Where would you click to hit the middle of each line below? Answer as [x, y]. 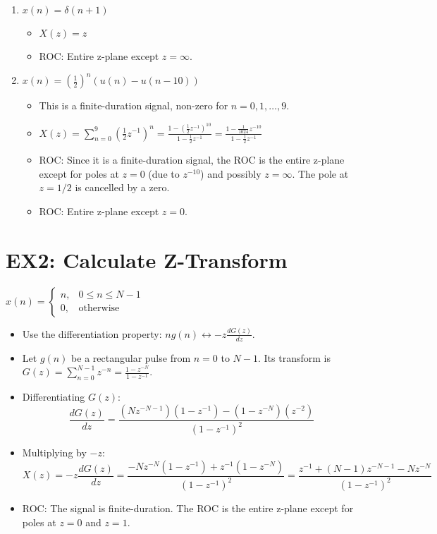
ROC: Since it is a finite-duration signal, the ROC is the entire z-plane [192, 160]
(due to [164, 173]
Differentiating [54, 397]
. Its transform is [294, 357]
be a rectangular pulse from [131, 357]
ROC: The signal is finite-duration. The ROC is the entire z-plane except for [188, 508]
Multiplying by [54, 453]
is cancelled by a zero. [122, 187]
